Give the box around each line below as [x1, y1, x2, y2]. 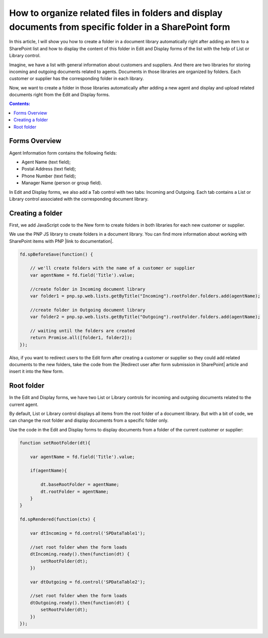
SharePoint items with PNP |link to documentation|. [9, 238, 114, 244]
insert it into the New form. [9, 368, 64, 375]
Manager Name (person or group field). [21, 180, 102, 186]
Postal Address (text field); [21, 166, 76, 172]
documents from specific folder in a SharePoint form [9, 21, 230, 32]
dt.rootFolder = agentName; [40, 488, 109, 494]
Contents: [9, 101, 31, 107]
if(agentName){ [30, 468, 67, 474]
